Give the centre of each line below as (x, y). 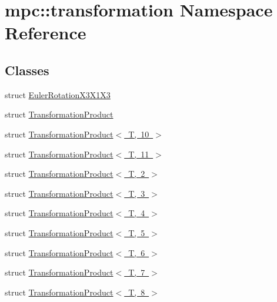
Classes (27, 70)
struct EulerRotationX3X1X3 (58, 94)
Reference (46, 33)
